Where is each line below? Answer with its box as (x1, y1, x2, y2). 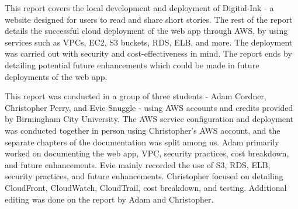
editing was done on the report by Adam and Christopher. (5, 193, 214, 205)
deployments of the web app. (5, 70, 108, 82)
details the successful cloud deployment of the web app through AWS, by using (5, 25, 288, 37)
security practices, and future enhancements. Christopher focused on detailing (5, 170, 283, 182)
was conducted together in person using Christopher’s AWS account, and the (5, 124, 280, 136)
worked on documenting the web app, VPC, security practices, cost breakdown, (5, 147, 289, 159)
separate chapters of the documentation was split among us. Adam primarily (5, 135, 279, 148)
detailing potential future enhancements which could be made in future (5, 58, 259, 71)
